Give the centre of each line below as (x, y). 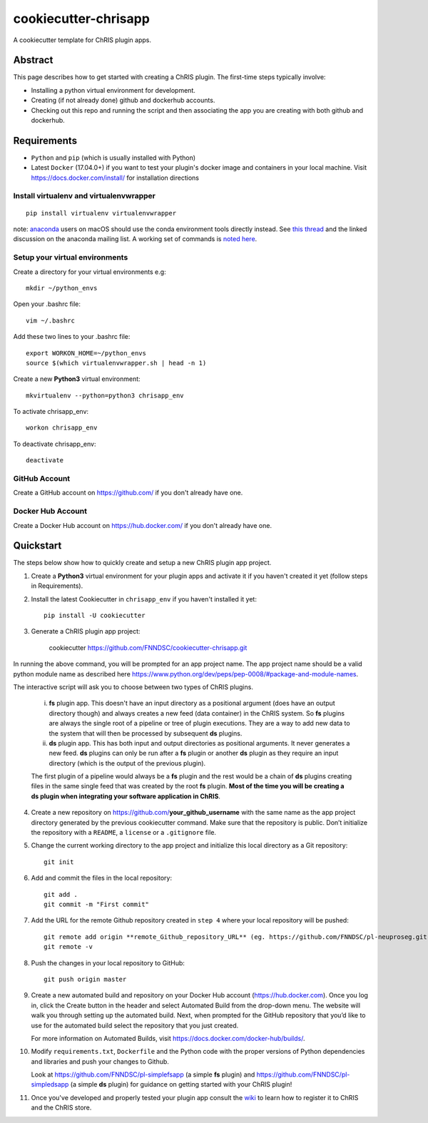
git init (59, 862)
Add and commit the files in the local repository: (102, 878)
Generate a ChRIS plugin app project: (86, 631)
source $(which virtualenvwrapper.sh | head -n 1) (116, 363)
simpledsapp (50, 1084)
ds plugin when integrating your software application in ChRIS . (126, 796)
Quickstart (37, 546)
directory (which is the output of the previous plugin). (127, 763)
